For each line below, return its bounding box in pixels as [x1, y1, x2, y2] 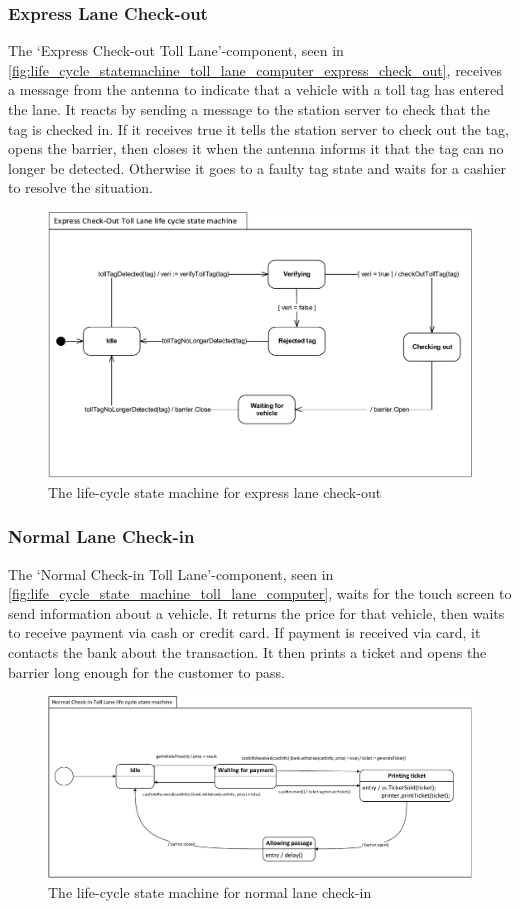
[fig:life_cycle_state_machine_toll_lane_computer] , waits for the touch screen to [8, 583, 512, 604]
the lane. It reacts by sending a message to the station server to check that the [8, 99, 490, 119]
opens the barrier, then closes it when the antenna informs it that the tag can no [8, 138, 504, 159]
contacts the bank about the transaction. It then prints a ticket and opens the [8, 641, 487, 662]
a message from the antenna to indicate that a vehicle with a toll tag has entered [8, 79, 505, 100]
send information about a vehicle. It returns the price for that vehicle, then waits [8, 602, 505, 623]
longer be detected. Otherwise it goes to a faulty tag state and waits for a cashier [8, 157, 506, 178]
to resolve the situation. [8, 177, 153, 198]
